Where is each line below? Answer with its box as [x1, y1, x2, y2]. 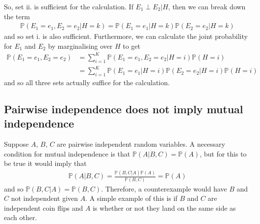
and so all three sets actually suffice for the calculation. [4, 77, 170, 88]
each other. [4, 212, 37, 223]
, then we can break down [168, 1, 246, 11]
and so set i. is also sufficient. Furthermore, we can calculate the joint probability [4, 31, 248, 41]
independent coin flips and [4, 202, 83, 213]
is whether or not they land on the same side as [92, 202, 236, 213]
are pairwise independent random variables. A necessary [56, 139, 225, 149]
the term [4, 11, 30, 21]
